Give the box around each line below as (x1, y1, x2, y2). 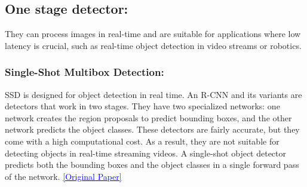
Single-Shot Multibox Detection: (5, 65, 164, 79)
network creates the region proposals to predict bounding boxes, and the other (5, 111, 292, 124)
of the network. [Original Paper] (5, 170, 122, 182)
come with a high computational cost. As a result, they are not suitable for (5, 134, 280, 147)
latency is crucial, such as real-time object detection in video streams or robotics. (5, 39, 302, 51)
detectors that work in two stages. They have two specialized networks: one (5, 100, 280, 112)
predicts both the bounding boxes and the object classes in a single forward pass (5, 158, 299, 171)
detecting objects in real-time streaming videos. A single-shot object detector (5, 146, 287, 159)
